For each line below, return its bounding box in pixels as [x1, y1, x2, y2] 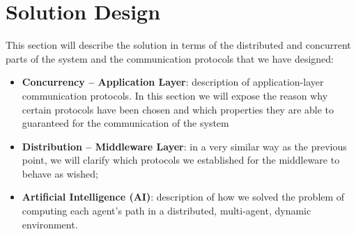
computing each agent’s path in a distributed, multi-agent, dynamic [22, 203, 311, 218]
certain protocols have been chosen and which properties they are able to [22, 102, 334, 116]
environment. [22, 217, 78, 231]
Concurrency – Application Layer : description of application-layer [22, 75, 324, 89]
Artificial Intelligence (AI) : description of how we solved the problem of [22, 189, 345, 204]
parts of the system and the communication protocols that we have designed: [6, 51, 334, 65]
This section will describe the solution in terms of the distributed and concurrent [6, 38, 351, 52]
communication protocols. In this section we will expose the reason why [22, 88, 328, 102]
